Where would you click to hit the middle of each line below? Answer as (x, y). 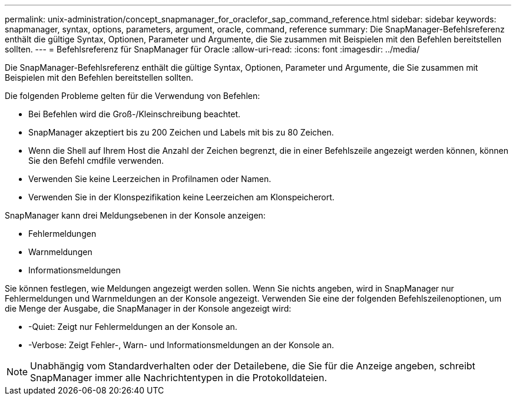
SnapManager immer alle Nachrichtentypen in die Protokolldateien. (178, 378)
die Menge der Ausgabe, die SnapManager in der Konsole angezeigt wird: (148, 308)
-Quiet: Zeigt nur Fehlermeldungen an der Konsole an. (133, 327)
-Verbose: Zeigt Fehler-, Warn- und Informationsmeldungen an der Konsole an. (181, 345)
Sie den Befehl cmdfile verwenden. (96, 161)
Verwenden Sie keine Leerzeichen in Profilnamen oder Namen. (150, 179)
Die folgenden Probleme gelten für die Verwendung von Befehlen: (133, 96)
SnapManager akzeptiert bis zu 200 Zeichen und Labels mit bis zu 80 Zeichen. (181, 132)
